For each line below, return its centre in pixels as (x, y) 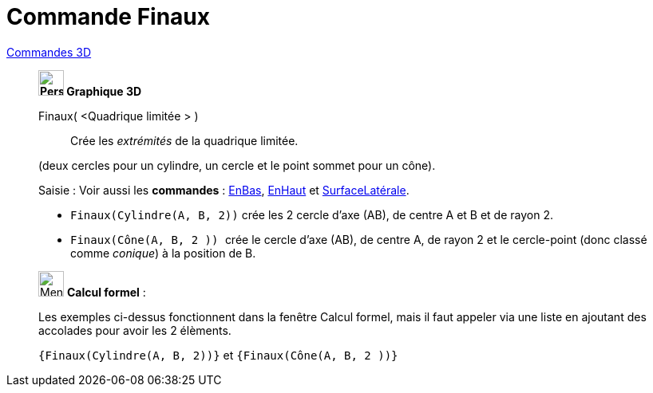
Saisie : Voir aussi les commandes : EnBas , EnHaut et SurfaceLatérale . (224, 190)
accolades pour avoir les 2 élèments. (135, 330)
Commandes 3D (49, 52)
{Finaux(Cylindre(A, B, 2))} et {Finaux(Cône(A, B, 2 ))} (218, 355)
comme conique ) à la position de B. (163, 253)
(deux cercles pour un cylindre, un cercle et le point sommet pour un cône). (237, 165)
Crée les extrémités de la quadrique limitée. (184, 140)
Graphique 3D (104, 91)
